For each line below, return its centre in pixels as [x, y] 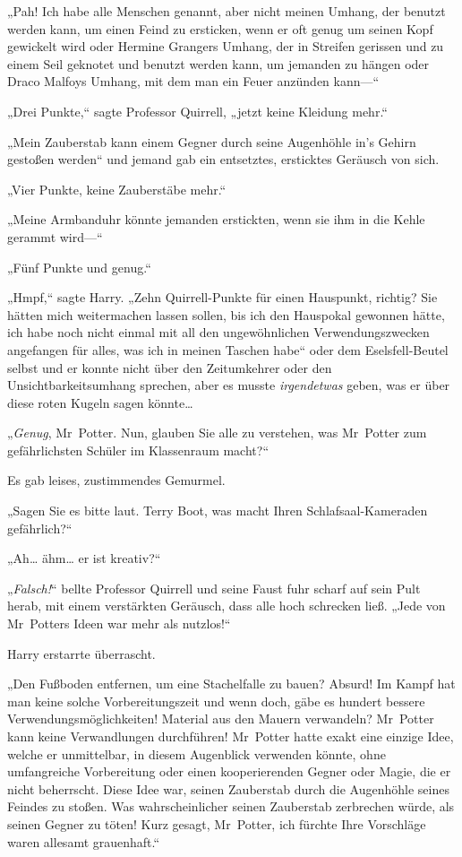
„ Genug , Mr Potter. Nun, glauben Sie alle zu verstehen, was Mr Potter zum [217, 433]
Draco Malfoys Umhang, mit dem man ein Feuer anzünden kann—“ [193, 81]
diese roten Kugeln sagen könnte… [100, 402]
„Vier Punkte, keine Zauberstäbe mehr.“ [117, 189]
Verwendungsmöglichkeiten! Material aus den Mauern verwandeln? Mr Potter [221, 718]
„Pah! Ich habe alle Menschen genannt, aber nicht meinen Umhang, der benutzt [227, 11]
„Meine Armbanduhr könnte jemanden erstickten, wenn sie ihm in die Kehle [216, 219]
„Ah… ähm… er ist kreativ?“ [84, 558]
